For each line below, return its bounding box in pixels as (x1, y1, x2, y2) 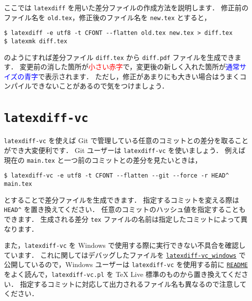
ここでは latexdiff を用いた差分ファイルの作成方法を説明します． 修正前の (4, 2, 249, 12)
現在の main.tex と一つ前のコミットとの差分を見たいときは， (4, 154, 202, 165)
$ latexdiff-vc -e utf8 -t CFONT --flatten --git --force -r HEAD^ (4, 172, 229, 180)
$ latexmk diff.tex (4, 37, 67, 45)
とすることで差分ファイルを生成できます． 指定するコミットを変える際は (4, 194, 239, 205)
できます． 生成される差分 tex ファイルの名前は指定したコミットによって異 (4, 213, 248, 224)
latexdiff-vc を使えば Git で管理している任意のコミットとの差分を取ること (4, 135, 249, 146)
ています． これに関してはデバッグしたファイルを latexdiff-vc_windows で (4, 249, 246, 260)
